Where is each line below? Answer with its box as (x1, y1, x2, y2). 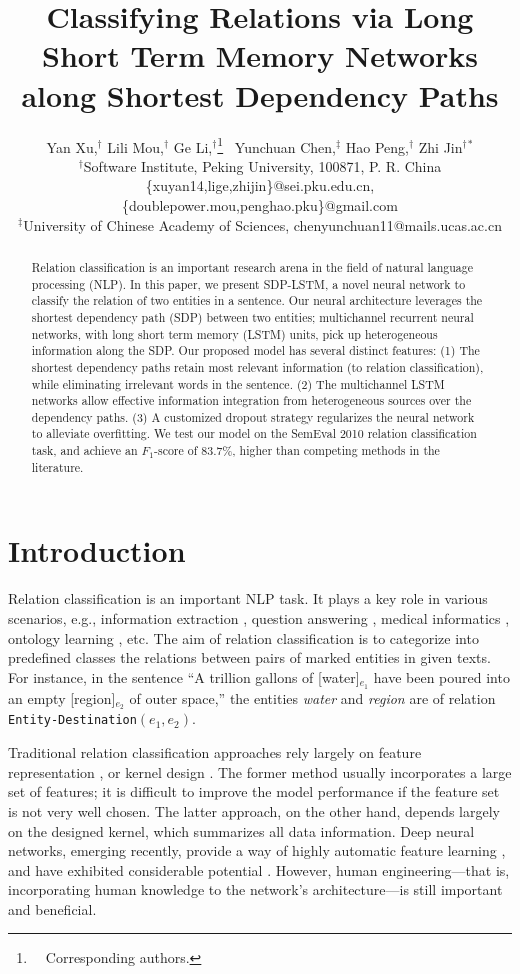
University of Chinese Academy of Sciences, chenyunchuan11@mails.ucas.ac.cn (23, 214, 502, 235)
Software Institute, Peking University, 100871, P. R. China (83, 155, 442, 176)
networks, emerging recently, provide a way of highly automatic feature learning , (8, 840, 506, 861)
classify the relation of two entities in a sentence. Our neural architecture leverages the (31, 292, 483, 309)
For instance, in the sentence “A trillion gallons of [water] (8, 666, 360, 687)
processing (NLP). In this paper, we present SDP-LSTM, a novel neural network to (31, 275, 466, 292)
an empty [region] (8, 687, 116, 708)
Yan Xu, (46, 136, 98, 157)
